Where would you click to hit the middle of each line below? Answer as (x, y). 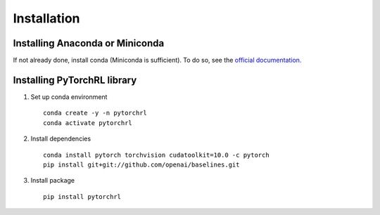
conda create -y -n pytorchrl (95, 113)
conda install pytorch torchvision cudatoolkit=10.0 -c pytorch (157, 155)
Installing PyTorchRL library (75, 80)
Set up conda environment (69, 97)
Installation (46, 18)
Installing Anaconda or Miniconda (89, 43)
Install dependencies (61, 139)
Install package (53, 181)
